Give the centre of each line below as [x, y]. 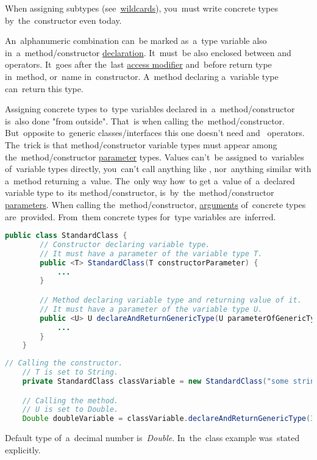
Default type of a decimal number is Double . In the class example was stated [152, 438]
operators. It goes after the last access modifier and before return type [138, 64]
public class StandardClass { [66, 236]
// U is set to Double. [70, 410]
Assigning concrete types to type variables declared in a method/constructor [150, 109]
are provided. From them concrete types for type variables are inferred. [141, 216]
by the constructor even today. [63, 20]
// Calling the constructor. [64, 363]
